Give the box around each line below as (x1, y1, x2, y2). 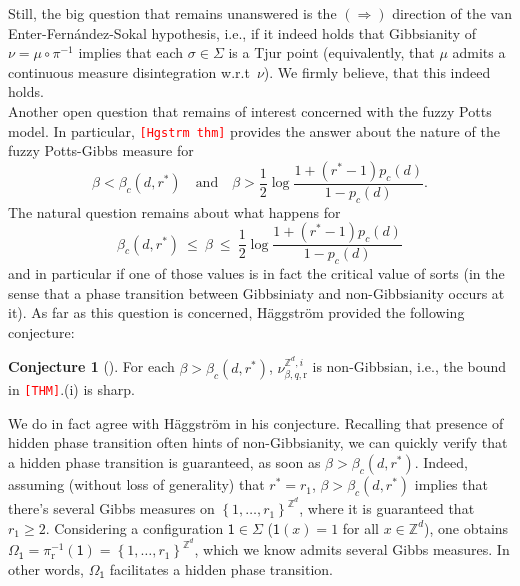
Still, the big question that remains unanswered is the (8, 3, 337, 23)
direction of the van (392, 3, 512, 23)
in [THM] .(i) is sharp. (8, 379, 136, 400)
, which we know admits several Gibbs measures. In (194, 539, 510, 560)
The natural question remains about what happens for (8, 201, 341, 222)
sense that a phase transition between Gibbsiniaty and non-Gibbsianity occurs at (8, 282, 505, 303)
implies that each (78, 42, 184, 63)
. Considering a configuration (45, 517, 224, 538)
